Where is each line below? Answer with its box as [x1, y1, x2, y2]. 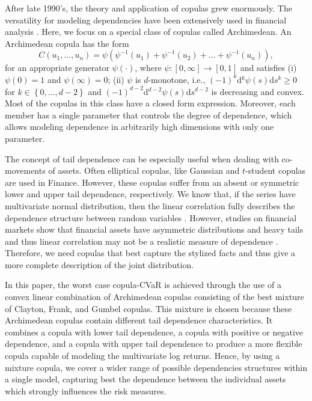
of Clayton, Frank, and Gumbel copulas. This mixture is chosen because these [5, 302, 292, 314]
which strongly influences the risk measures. [5, 384, 167, 397]
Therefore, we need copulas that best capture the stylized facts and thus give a [5, 246, 296, 259]
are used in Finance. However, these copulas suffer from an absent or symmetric [5, 176, 299, 188]
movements [5, 164, 46, 177]
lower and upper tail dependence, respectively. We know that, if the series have [5, 188, 296, 200]
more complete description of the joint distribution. [5, 258, 194, 271]
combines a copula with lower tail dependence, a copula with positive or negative [5, 325, 304, 338]
